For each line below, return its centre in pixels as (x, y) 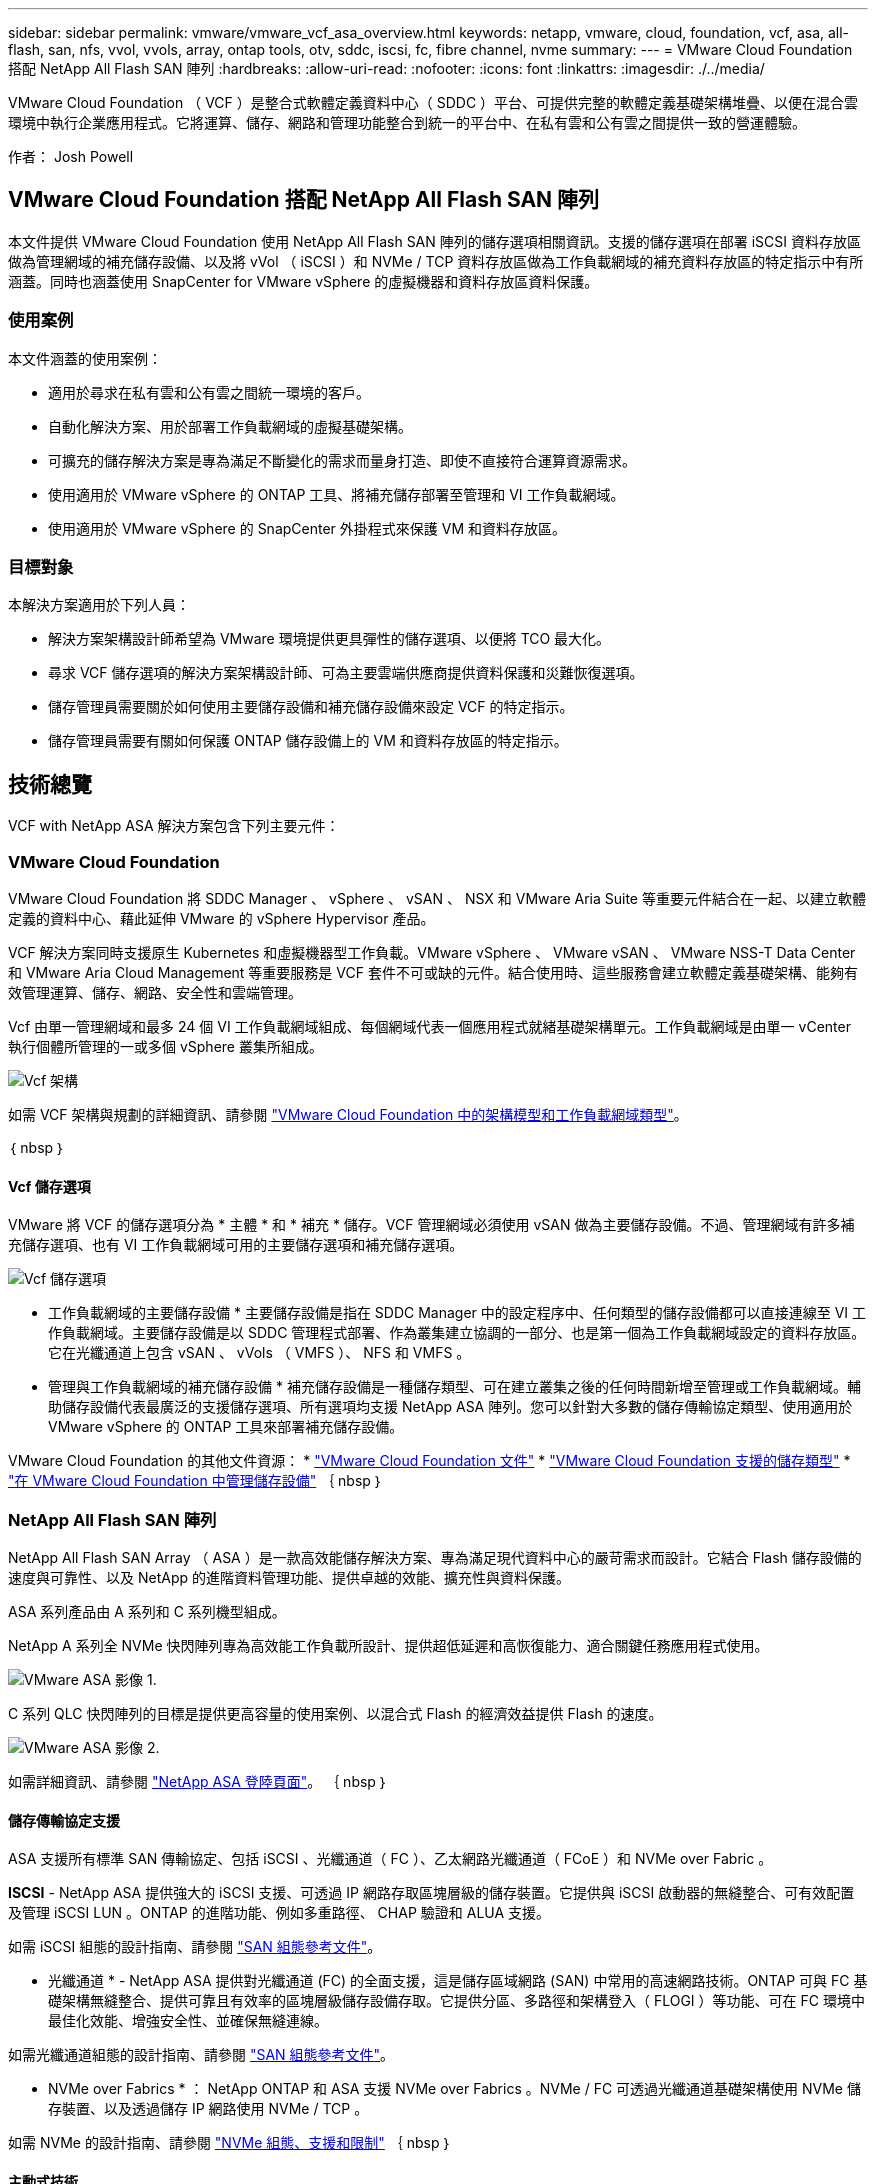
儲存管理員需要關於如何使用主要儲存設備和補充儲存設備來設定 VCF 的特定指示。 (311, 707)
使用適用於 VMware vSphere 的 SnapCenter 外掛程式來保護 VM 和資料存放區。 (307, 528)
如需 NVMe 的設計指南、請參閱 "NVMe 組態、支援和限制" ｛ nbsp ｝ (230, 2143)
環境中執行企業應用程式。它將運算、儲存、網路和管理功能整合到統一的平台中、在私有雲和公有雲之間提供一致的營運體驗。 (407, 122)
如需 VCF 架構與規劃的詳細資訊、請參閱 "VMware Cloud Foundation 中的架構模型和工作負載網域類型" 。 (348, 1114)
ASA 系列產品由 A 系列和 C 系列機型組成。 (147, 1611)
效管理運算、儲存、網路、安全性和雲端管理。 (155, 992)
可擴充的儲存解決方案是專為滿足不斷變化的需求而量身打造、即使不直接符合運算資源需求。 (342, 460)
